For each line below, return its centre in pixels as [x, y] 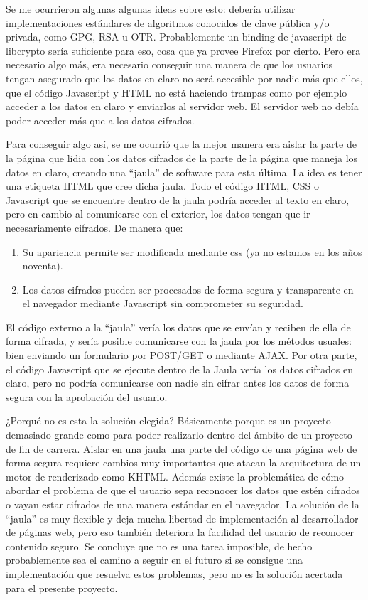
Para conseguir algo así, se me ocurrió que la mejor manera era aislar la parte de [181, 144]
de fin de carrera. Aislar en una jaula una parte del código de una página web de [182, 448]
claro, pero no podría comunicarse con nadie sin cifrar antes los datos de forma [178, 383]
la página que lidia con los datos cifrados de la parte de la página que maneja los [182, 157]
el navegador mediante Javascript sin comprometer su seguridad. [163, 303]
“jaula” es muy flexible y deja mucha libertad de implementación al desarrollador [182, 518]
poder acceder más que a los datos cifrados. [100, 120]
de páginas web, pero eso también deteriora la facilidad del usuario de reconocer [180, 532]
